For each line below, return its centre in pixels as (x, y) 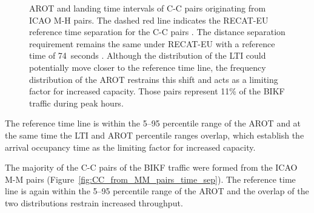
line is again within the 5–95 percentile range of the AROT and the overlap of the (157, 191)
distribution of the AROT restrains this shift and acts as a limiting (154, 79)
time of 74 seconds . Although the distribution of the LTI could (148, 55)
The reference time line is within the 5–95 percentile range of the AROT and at (153, 123)
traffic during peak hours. (76, 103)
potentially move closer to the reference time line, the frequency (148, 67)
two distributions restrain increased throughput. (94, 202)
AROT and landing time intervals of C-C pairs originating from (148, 8)
